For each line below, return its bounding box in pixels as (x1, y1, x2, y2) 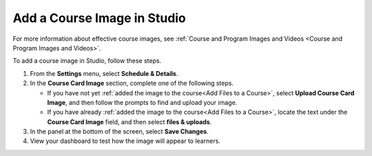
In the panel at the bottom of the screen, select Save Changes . (30, 128, 209, 136)
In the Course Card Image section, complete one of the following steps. (30, 79, 234, 88)
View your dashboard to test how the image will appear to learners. (30, 137, 220, 145)
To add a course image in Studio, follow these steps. (12, 57, 162, 65)
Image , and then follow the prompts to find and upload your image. (47, 98, 238, 106)
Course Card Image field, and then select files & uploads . (47, 117, 212, 126)
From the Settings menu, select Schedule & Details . (30, 69, 178, 77)
